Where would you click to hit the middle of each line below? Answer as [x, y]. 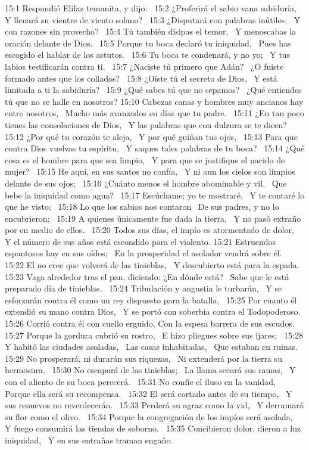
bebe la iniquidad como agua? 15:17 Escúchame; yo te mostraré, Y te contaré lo [155, 195]
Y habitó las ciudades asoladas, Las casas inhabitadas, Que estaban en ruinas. [152, 347]
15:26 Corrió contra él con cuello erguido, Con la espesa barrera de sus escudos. [150, 323]
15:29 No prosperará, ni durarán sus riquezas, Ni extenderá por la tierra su [143, 358]
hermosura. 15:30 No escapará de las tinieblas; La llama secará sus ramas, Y [150, 370]
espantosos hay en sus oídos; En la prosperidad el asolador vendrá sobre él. [143, 253]
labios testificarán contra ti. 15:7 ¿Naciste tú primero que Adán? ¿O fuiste [144, 66]
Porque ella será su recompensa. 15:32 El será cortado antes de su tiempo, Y [149, 393]
